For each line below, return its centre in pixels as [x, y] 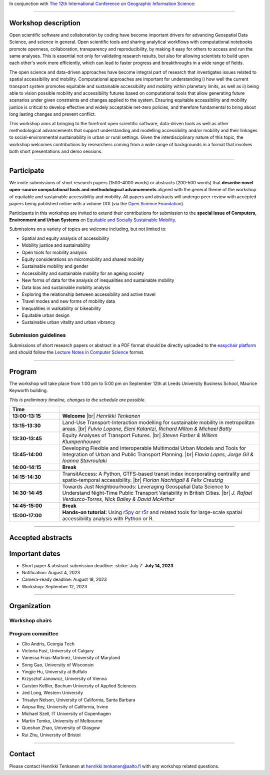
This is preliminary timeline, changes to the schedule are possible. [77, 400]
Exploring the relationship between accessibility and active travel [89, 294]
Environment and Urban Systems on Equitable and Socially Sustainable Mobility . [93, 220]
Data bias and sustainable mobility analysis [66, 287]
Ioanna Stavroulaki [84, 461]
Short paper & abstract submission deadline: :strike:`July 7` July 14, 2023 [97, 565]
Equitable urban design [46, 315]
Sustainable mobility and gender [55, 266]
